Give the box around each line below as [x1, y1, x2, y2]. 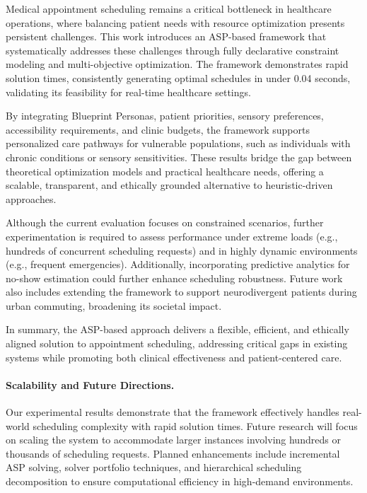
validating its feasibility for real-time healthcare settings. [6, 84, 251, 99]
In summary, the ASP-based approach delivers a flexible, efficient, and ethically [6, 322, 349, 337]
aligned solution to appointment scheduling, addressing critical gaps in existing [6, 336, 348, 351]
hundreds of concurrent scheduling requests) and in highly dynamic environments [6, 243, 358, 257]
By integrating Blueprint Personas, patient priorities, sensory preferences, [6, 108, 324, 123]
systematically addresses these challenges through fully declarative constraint [6, 42, 339, 57]
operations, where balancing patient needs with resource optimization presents [6, 15, 345, 30]
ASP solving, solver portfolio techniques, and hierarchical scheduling [6, 460, 302, 475]
